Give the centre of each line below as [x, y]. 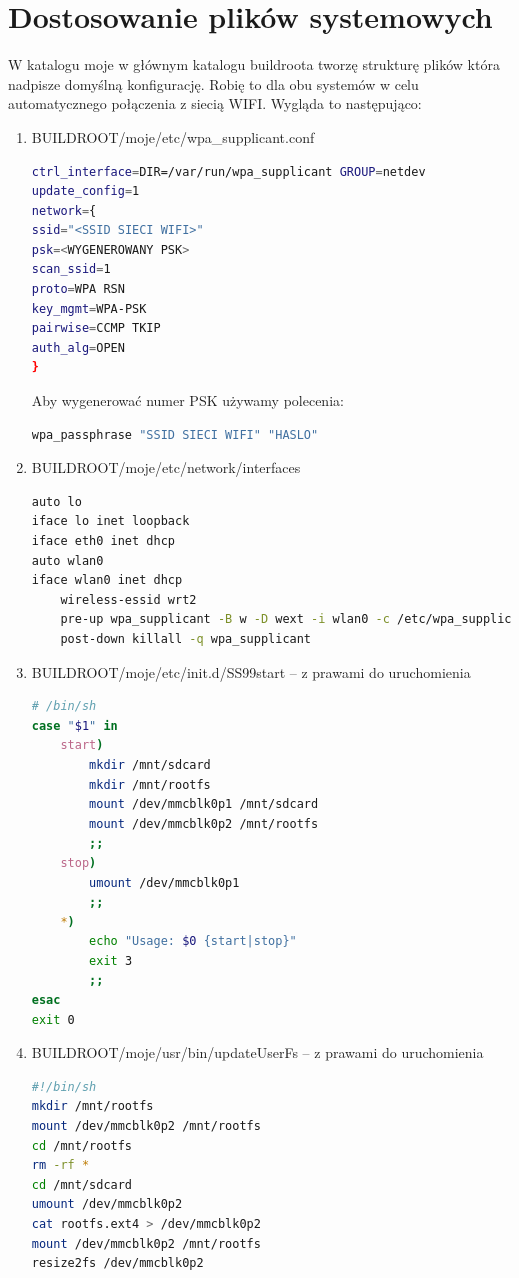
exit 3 [111, 960]
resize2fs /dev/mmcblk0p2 [117, 1263]
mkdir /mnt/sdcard [150, 764]
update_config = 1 [85, 191]
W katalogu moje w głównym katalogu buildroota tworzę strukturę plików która [254, 64]
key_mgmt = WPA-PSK [89, 308]
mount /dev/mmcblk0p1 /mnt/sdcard [204, 804]
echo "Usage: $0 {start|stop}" [193, 941]
